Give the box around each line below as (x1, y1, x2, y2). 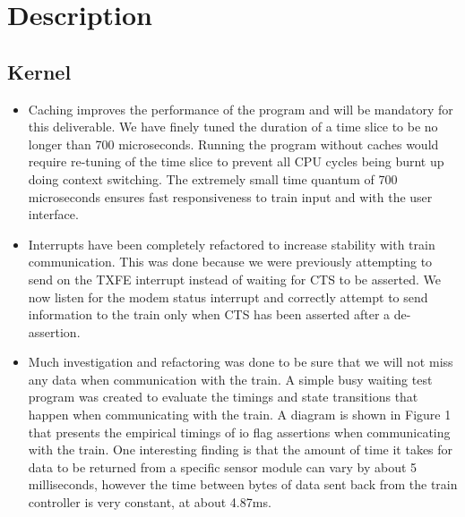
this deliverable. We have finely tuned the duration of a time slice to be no (28, 117, 438, 136)
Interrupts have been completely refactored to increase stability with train (28, 234, 435, 253)
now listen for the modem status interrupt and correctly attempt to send (28, 287, 428, 306)
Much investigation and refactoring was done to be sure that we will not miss (28, 352, 453, 371)
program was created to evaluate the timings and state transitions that (28, 387, 418, 406)
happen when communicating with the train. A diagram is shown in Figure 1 (28, 405, 452, 424)
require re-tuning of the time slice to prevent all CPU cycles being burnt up (28, 152, 444, 171)
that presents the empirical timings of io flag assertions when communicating (28, 422, 451, 441)
